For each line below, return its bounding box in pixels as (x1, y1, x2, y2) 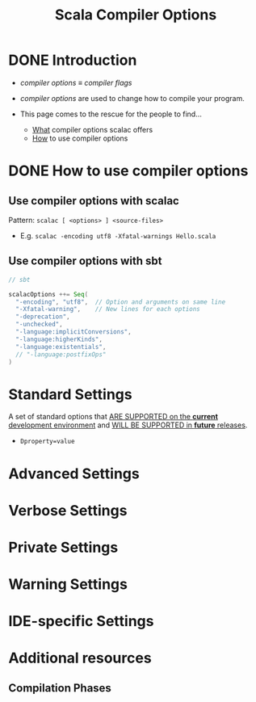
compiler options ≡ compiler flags (19, 78, 132, 87)
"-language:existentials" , (15, 343, 107, 351)
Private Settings (8, 538, 119, 557)
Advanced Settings (8, 464, 140, 482)
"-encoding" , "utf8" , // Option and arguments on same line (15, 297, 226, 306)
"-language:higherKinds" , (15, 335, 103, 343)
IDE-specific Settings (8, 612, 154, 631)
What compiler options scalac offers (31, 124, 153, 134)
